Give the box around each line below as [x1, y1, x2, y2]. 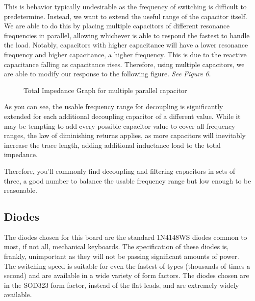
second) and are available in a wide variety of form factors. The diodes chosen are [4, 270, 249, 280]
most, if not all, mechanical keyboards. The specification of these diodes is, [4, 241, 229, 252]
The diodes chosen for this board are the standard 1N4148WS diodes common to [4, 232, 247, 242]
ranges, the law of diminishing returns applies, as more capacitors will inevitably [4, 130, 246, 140]
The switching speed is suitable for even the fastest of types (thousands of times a [4, 260, 251, 271]
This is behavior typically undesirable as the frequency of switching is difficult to [4, 1, 247, 11]
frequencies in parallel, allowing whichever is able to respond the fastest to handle [4, 30, 250, 40]
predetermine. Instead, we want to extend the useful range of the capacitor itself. [4, 11, 247, 21]
